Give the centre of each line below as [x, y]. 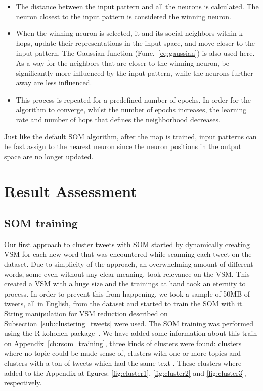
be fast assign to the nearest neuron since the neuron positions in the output [123, 146]
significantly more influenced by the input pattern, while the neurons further [135, 72]
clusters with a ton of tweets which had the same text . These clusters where [123, 363]
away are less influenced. [54, 83]
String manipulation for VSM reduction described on [86, 313]
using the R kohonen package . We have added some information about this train [131, 333]
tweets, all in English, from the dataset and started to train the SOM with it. [124, 303]
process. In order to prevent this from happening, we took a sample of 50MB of [127, 293]
